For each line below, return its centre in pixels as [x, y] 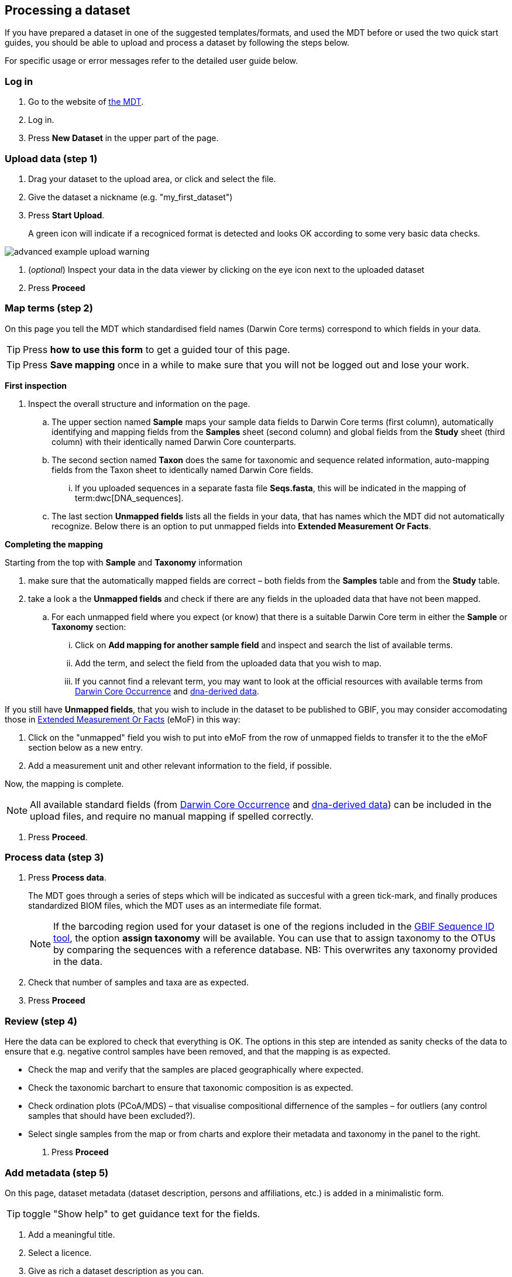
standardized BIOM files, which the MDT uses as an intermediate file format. [175, 906]
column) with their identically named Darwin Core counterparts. [174, 441]
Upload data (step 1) [51, 158]
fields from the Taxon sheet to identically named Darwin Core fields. [183, 470]
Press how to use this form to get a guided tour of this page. [157, 349]
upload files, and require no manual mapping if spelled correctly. [172, 816]
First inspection [36, 385]
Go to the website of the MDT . [86, 102]
